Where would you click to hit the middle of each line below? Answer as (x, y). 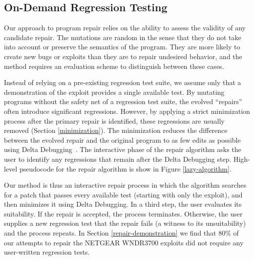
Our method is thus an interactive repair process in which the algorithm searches (125, 185)
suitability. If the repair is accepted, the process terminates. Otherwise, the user (123, 213)
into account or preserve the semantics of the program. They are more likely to (122, 47)
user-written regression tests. (47, 252)
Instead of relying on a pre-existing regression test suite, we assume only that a (123, 82)
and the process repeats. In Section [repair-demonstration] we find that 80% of (121, 233)
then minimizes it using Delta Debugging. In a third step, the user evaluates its (123, 204)
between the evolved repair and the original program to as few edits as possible (122, 140)
